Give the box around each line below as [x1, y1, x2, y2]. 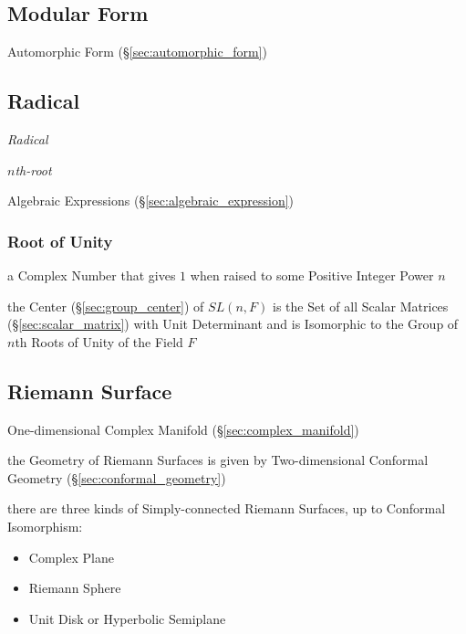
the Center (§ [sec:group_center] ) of [7, 296, 204, 315]
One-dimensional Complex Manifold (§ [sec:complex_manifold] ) [7, 419, 359, 439]
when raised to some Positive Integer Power [190, 266, 434, 284]
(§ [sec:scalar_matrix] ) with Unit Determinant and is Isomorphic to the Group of [7, 314, 459, 333]
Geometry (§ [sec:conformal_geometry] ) [7, 468, 226, 487]
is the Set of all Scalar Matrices [273, 296, 449, 315]
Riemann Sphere [28, 578, 121, 597]
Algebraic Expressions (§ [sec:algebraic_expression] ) [7, 191, 295, 210]
